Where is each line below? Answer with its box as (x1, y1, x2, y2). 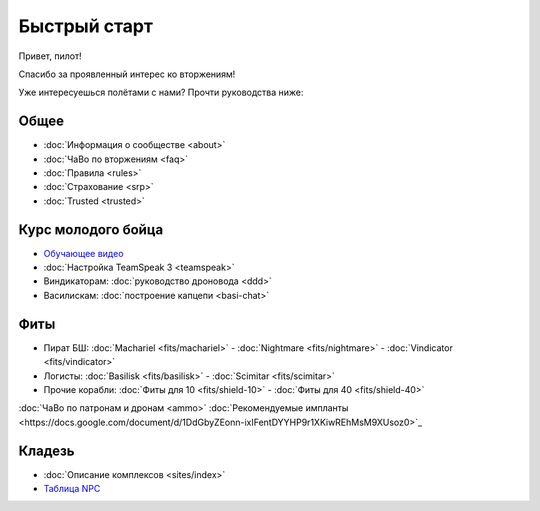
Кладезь (18, 442, 75, 459)
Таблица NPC (43, 483, 101, 495)
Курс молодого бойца (18, 221, 164, 238)
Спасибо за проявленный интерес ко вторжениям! (18, 68, 236, 80)
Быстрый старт (18, 15, 154, 37)
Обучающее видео (43, 247, 124, 259)
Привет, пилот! (18, 50, 82, 62)
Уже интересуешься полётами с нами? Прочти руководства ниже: (18, 86, 304, 99)
